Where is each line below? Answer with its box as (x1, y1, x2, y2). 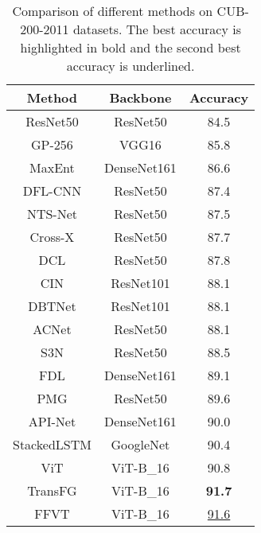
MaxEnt (29, 158, 75, 177)
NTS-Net (26, 204, 77, 223)
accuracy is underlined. (66, 56, 195, 75)
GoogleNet (111, 435, 170, 453)
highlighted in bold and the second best (20, 38, 241, 56)
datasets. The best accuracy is (72, 20, 241, 38)
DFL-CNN (22, 181, 82, 200)
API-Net (28, 412, 76, 430)
